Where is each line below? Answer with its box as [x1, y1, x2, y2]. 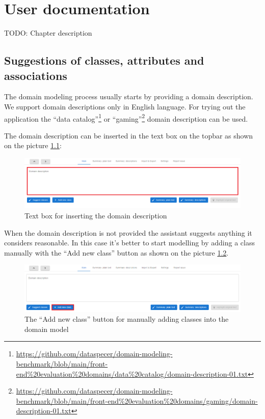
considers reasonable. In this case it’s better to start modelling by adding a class [4, 237, 255, 248]
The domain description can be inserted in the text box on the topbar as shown [4, 130, 253, 141]
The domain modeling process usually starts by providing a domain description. [4, 91, 253, 102]
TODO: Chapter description [4, 27, 92, 38]
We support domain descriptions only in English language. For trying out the [4, 101, 246, 111]
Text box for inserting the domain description [24, 210, 167, 220]
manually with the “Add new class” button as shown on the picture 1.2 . [4, 247, 229, 258]
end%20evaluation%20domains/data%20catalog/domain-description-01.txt [16, 368, 248, 379]
